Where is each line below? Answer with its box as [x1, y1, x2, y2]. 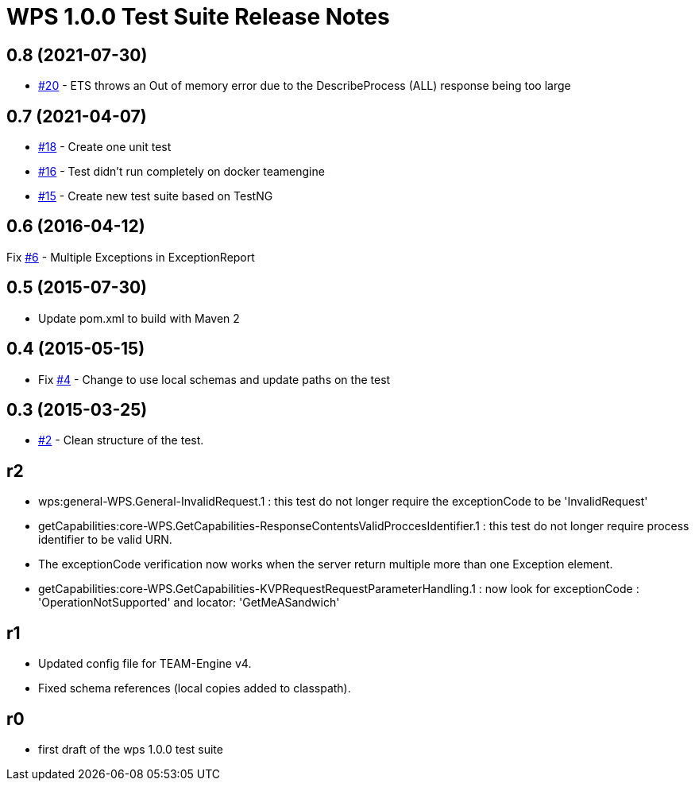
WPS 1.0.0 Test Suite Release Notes [6, 3, 390, 30]
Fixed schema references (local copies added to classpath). [38, 681, 351, 696]
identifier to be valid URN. [38, 533, 172, 547]
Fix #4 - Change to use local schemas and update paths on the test [38, 372, 391, 386]
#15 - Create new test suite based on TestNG [38, 189, 273, 204]
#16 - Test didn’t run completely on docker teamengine [38, 165, 325, 179]
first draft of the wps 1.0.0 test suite [38, 742, 223, 756]
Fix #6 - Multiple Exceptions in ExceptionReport [6, 250, 255, 264]
